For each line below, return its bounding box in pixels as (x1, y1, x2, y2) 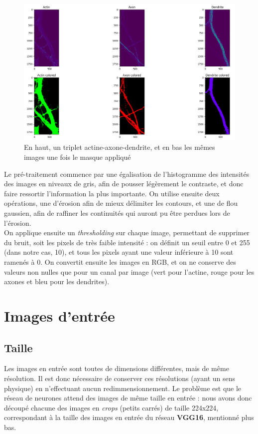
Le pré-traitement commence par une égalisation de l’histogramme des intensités (4, 168, 250, 179)
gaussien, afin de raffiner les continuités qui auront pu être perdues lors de (4, 208, 230, 218)
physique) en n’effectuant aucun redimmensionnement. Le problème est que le (4, 383, 242, 393)
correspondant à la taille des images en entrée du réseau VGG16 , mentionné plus (4, 412, 254, 423)
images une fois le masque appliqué (24, 152, 131, 162)
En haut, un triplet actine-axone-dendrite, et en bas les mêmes (24, 142, 215, 152)
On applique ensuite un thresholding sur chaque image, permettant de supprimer (4, 227, 250, 238)
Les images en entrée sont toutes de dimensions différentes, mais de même (4, 363, 229, 374)
